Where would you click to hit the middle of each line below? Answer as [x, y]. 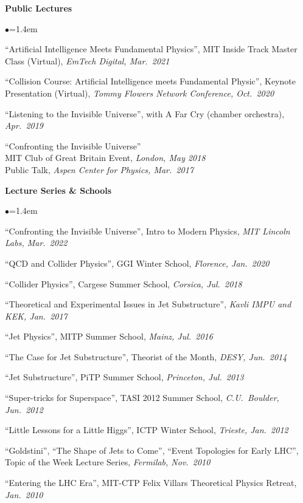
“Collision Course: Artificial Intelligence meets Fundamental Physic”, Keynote [150, 81]
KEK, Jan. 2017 [36, 316]
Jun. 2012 [24, 409]
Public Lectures [39, 8]
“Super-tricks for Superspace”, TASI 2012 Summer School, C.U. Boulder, [142, 398]
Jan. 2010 [24, 494]
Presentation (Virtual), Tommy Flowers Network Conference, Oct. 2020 [140, 93]
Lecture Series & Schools [58, 190]
